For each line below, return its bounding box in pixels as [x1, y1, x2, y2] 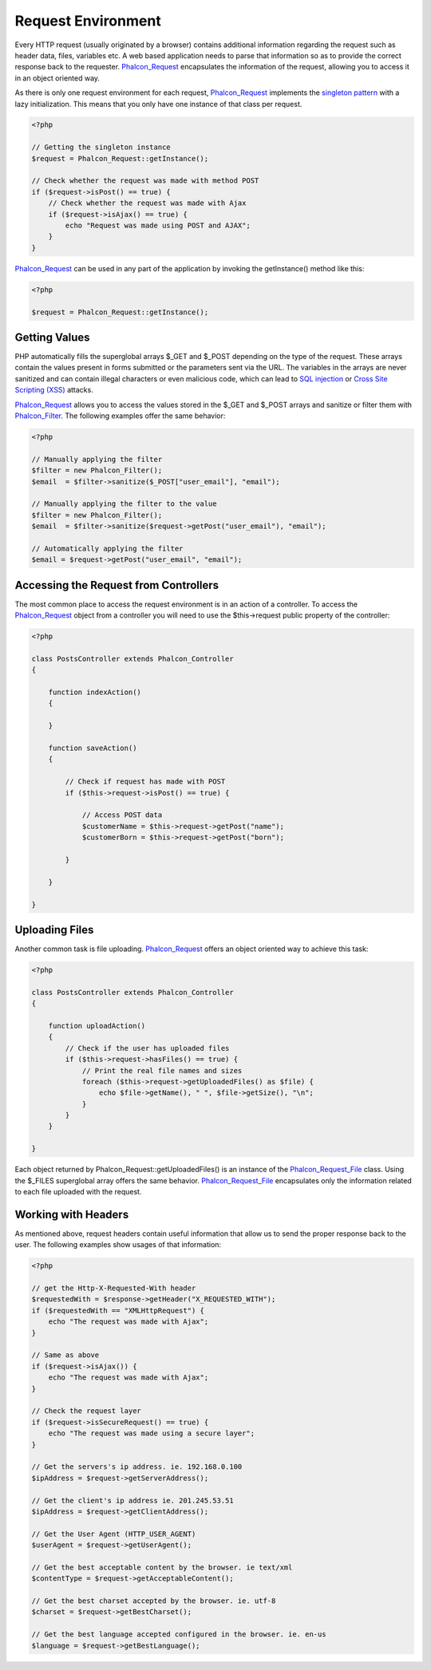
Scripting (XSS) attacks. [14, 385, 93, 395]
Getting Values [14, 330, 91, 344]
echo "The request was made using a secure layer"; [48, 1429, 255, 1438]
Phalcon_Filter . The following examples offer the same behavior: [14, 411, 226, 420]
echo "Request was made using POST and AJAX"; [65, 221, 251, 230]
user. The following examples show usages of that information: [14, 1240, 222, 1250]
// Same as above [31, 1351, 100, 1360]
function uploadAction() [48, 1021, 146, 1030]
